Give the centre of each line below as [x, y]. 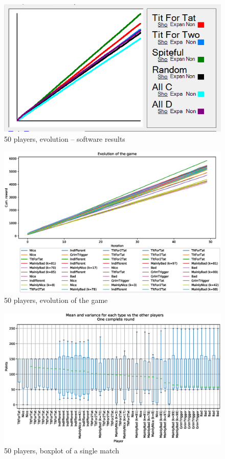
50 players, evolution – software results [65, 138]
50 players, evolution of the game [56, 300]
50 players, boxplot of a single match [62, 451]
